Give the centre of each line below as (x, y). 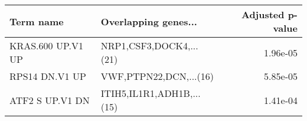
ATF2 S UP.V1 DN (50, 100)
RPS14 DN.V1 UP (48, 76)
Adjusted (263, 14)
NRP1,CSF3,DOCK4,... (149, 46)
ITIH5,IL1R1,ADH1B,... (151, 93)
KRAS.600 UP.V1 (46, 46)
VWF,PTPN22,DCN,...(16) (157, 76)
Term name (37, 21)
